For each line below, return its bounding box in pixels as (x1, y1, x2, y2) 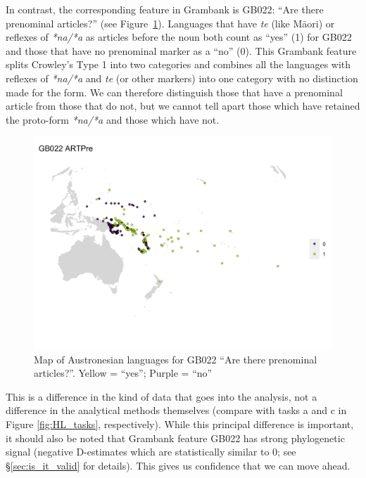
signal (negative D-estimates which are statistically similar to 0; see (6, 444, 296, 459)
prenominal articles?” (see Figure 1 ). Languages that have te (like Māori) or (6, 15, 335, 30)
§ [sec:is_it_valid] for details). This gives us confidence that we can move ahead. (6, 458, 351, 472)
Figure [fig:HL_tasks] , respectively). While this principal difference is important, (6, 416, 354, 431)
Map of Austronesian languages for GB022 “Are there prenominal (34, 351, 317, 366)
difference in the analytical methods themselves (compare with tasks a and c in (6, 403, 347, 418)
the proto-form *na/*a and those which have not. (6, 112, 220, 127)
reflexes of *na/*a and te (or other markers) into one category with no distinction (6, 70, 358, 85)
